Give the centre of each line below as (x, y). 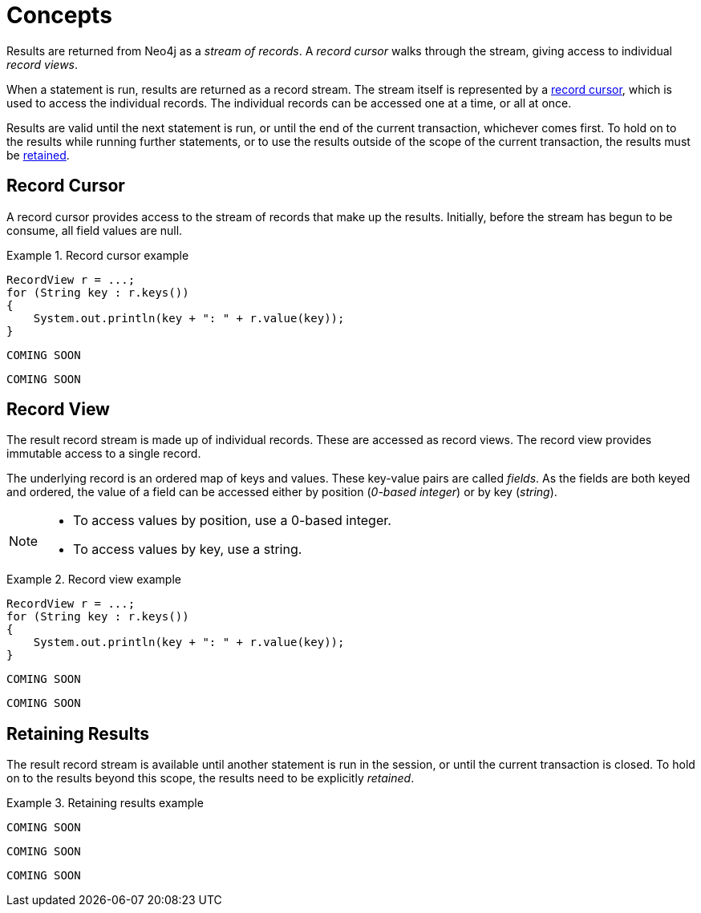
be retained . (38, 155)
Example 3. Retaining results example (105, 803)
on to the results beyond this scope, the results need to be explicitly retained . (211, 778)
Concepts (59, 15)
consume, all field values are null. (95, 230)
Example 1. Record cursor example (98, 255)
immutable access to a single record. (104, 454)
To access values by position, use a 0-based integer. (232, 521)
